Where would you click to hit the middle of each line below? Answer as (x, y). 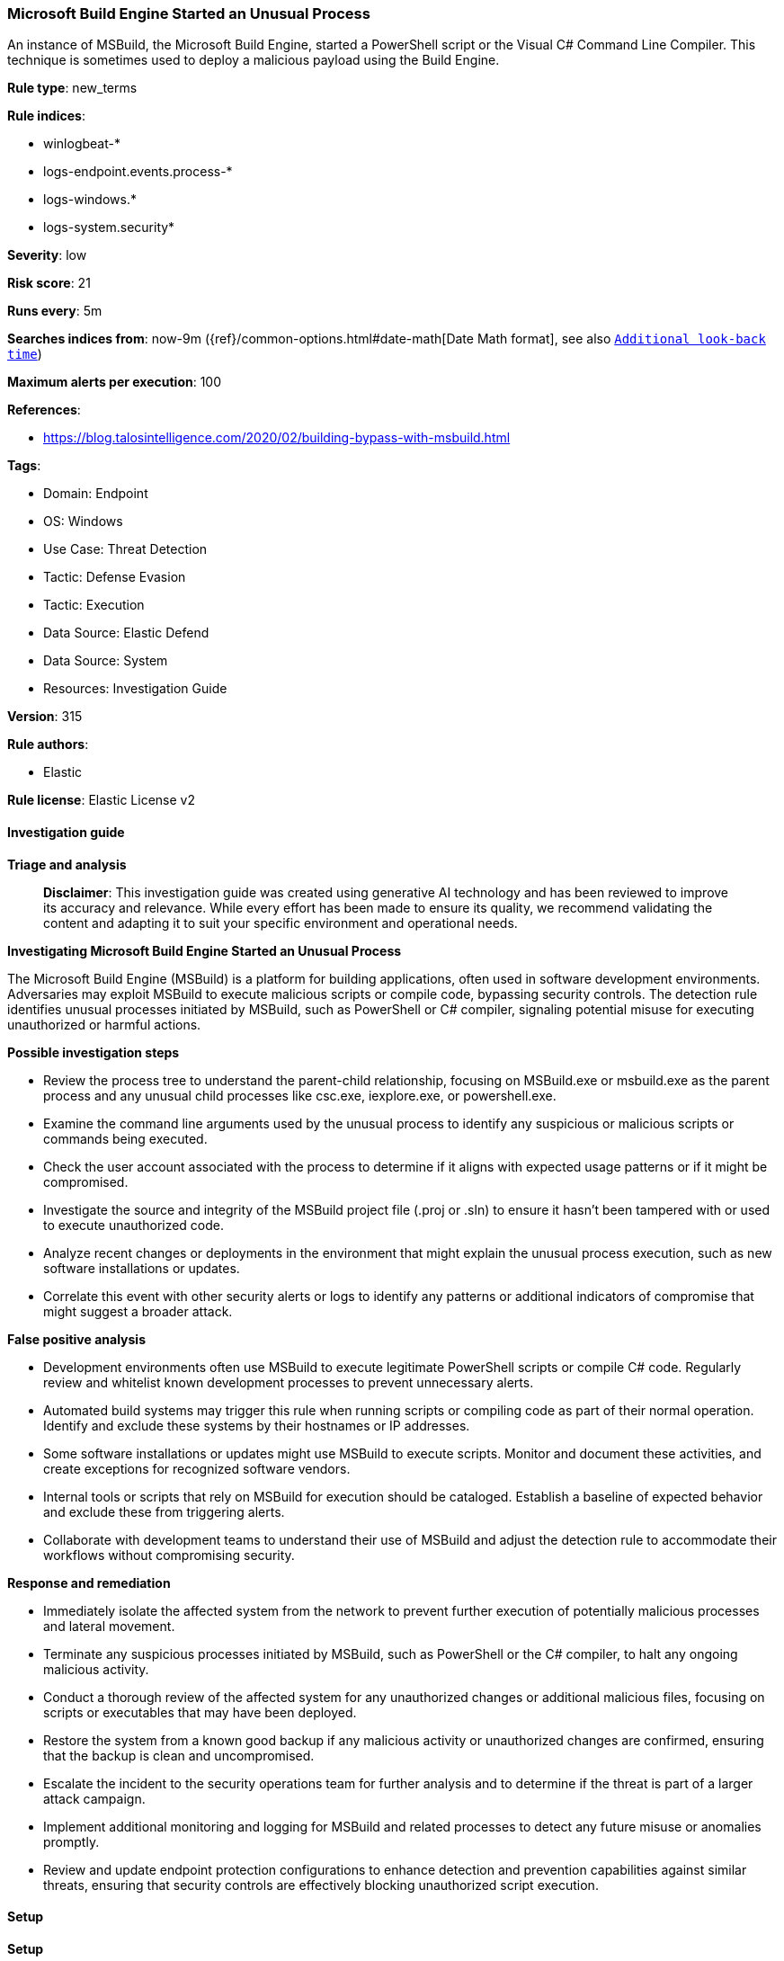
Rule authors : (48, 744)
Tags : (24, 466)
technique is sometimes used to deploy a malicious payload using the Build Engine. (254, 60)
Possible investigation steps (94, 1052)
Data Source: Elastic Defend (126, 633)
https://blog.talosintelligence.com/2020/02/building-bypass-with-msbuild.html (277, 438)
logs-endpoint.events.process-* (138, 172)
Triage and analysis (67, 864)
